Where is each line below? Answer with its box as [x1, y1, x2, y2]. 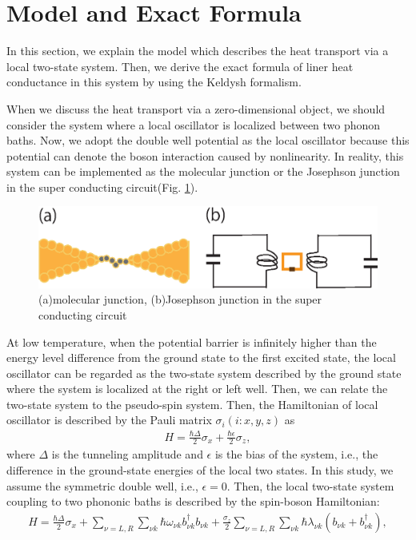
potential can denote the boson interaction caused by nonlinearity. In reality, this [6, 147, 404, 164]
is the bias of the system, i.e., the [214, 446, 378, 463]
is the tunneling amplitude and [51, 446, 203, 463]
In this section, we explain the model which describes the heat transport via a [6, 42, 389, 59]
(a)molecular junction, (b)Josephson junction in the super [38, 291, 322, 308]
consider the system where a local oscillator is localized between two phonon [6, 116, 381, 133]
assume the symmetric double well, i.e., [6, 477, 198, 494]
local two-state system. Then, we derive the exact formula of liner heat [6, 58, 354, 74]
